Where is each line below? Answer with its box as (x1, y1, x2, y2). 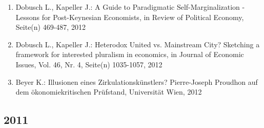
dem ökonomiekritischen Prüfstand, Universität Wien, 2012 (15, 86, 202, 97)
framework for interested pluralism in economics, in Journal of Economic (15, 49, 244, 60)
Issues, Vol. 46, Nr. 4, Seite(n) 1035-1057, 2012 (15, 59, 163, 69)
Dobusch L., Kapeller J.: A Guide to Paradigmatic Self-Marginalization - (15, 2, 245, 12)
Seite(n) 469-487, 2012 (15, 22, 86, 32)
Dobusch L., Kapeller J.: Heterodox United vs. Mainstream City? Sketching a (15, 39, 260, 49)
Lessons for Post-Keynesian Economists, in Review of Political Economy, (15, 11, 244, 22)
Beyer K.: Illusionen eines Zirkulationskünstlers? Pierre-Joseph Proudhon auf (15, 76, 258, 87)
